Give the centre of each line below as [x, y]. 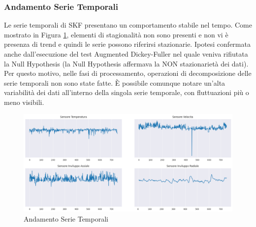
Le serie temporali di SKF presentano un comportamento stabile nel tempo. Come [128, 25]
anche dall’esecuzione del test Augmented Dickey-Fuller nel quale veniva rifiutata [126, 54]
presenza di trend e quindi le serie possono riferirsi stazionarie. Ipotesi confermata [127, 44]
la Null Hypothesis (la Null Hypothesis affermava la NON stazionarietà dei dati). [126, 63]
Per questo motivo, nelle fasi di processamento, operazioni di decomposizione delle [128, 73]
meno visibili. [24, 102]
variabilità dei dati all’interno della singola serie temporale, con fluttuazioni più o [127, 92]
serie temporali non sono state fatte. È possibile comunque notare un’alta [115, 82]
